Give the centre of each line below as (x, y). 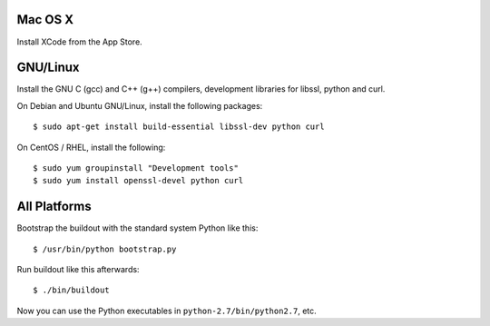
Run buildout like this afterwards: (78, 270)
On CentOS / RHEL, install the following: (91, 147)
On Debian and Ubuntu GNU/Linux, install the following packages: (140, 105)
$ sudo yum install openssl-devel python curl (138, 181)
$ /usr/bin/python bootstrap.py (105, 249)
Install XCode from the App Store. (79, 42)
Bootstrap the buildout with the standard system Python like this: (137, 228)
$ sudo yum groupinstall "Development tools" (136, 168)
